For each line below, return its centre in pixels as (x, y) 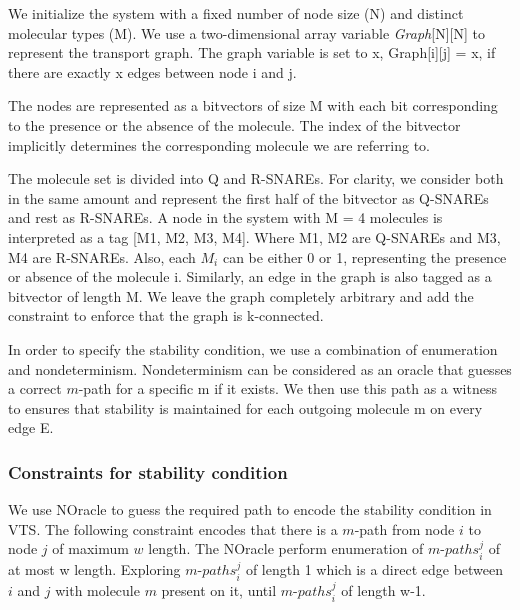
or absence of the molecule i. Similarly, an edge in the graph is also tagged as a (250, 276)
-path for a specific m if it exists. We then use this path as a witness (287, 388)
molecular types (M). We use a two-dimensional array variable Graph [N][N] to (246, 32)
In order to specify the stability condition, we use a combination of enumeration (253, 348)
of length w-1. (383, 589)
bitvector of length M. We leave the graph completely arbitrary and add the (241, 295)
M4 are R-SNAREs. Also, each (102, 256)
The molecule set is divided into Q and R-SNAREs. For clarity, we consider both (256, 178)
